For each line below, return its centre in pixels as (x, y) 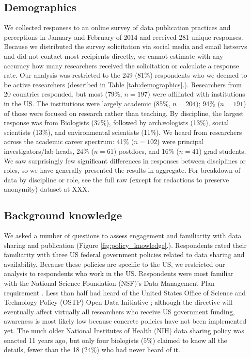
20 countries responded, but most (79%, (63, 94)
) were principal (180, 141)
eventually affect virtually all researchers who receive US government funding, (119, 311)
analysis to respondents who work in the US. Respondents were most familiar (119, 273)
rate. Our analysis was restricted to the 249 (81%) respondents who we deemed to (125, 75)
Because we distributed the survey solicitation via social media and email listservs (125, 46)
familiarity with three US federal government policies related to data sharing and (124, 254)
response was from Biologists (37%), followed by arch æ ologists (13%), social (117, 122)
